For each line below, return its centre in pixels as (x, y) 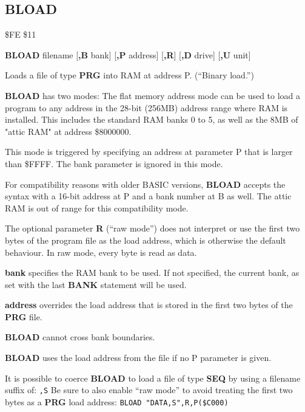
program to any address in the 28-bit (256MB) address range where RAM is (146, 107)
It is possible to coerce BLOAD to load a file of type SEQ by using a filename (153, 378)
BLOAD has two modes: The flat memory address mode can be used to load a (153, 95)
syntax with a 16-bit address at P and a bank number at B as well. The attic (148, 196)
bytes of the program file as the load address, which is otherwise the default (146, 240)
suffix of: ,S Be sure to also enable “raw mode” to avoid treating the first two (149, 390)
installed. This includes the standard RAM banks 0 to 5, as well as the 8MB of (152, 119)
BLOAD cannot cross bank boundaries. (80, 337)
